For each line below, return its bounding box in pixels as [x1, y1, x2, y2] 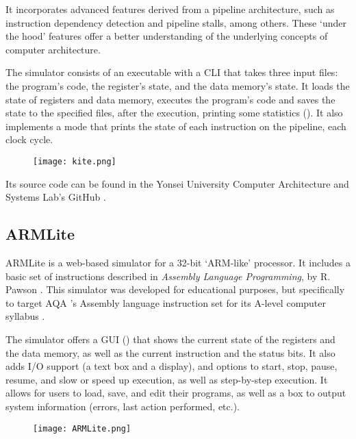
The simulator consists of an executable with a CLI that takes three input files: [5, 65, 338, 79]
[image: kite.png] [33, 156, 116, 166]
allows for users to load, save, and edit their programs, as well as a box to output [5, 386, 346, 400]
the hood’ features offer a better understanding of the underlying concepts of [5, 29, 328, 43]
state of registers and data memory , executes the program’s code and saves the [5, 92, 335, 106]
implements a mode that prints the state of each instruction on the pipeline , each [5, 118, 346, 133]
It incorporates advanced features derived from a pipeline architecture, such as [5, 2, 335, 16]
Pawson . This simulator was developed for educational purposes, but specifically [5, 282, 345, 297]
